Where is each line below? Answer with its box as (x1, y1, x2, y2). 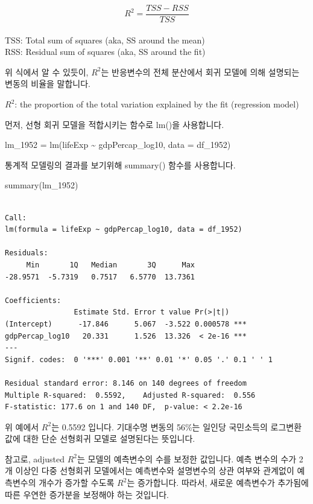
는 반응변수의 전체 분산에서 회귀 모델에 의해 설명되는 (101, 65, 300, 78)
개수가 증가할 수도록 (39, 476, 115, 489)
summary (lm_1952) (5, 179, 78, 191)
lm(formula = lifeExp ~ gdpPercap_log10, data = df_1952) (5, 225, 242, 234)
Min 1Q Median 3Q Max (26, 260, 195, 269)
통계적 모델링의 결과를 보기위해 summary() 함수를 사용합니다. (5, 158, 236, 171)
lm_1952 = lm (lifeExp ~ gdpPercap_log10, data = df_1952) (5, 138, 231, 151)
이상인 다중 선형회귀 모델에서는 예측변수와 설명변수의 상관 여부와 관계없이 (15, 464, 294, 477)
